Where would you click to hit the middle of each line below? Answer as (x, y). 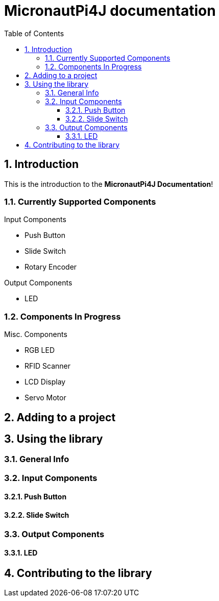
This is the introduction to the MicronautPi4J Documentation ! (109, 184)
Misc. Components (36, 334)
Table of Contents (34, 33)
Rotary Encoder (51, 267)
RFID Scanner (48, 366)
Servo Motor (45, 398)
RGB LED (40, 350)
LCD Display (45, 382)
